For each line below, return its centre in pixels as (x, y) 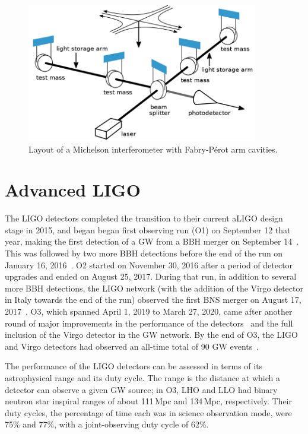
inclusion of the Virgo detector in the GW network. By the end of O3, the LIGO (151, 335)
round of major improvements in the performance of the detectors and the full (149, 323)
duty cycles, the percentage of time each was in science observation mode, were (148, 412)
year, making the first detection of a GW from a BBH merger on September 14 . (152, 241)
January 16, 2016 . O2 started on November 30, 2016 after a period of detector (149, 264)
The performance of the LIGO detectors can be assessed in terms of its (134, 366)
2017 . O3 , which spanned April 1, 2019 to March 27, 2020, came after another (149, 311)
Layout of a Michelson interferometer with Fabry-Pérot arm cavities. (153, 149)
